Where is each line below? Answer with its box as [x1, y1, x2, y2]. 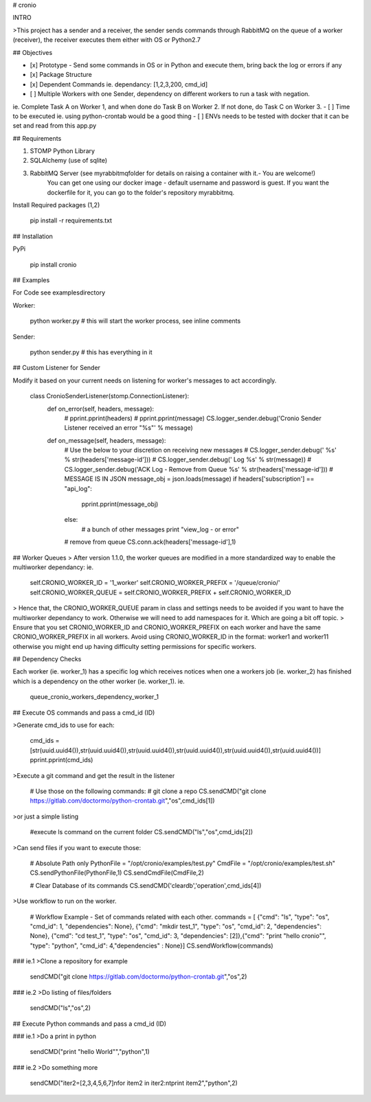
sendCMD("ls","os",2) [30, 1004, 91, 1012]
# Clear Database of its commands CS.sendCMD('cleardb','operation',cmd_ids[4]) [30, 881, 262, 889]
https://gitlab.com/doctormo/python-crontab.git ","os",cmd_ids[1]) [30, 796, 216, 805]
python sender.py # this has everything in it [30, 347, 153, 356]
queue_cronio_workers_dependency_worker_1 [30, 693, 159, 701]
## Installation [12, 232, 53, 240]
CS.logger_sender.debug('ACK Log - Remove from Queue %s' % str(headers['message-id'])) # [64, 465, 333, 473]
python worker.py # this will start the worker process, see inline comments [30, 317, 241, 325]
